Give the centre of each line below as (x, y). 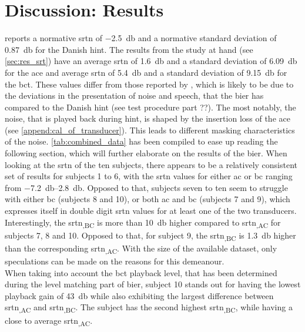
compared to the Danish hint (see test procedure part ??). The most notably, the (150, 107)
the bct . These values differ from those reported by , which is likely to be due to (149, 84)
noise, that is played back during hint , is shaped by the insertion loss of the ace (148, 118)
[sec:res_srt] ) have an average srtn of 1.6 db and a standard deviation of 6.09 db (151, 61)
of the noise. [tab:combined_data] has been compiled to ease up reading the (141, 141)
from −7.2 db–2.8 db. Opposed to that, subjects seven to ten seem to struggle (146, 187)
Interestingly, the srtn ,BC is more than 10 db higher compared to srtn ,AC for (143, 223)
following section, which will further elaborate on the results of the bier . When (146, 153)
